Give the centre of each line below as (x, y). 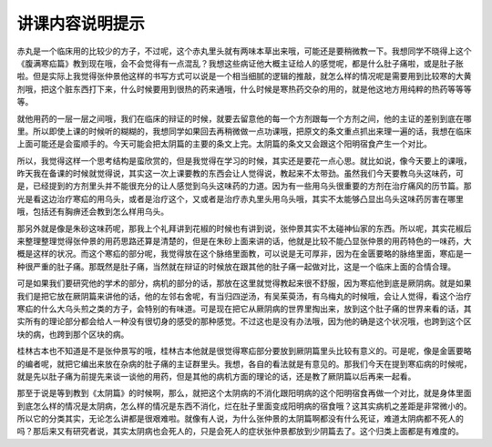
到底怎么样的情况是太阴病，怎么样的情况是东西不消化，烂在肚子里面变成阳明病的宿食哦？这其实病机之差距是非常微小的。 (244, 406)
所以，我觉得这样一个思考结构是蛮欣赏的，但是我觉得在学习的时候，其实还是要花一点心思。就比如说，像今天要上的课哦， (244, 160)
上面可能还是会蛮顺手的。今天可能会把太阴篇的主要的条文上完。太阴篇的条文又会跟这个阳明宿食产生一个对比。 (224, 144)
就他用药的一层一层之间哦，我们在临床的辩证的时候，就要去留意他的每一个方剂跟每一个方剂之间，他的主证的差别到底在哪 (244, 118)
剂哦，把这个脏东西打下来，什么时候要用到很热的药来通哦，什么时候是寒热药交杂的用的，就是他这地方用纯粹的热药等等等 (244, 89)
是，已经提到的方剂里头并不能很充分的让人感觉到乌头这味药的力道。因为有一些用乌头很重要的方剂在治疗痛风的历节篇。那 (244, 186)
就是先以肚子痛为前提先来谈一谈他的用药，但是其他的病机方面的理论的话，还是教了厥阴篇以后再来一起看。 (216, 376)
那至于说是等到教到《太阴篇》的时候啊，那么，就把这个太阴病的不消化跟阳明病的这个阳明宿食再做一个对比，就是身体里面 (244, 393)
